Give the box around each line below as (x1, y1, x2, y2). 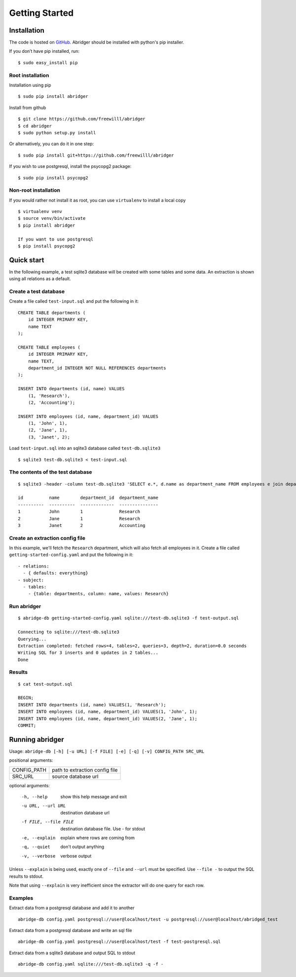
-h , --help (21, 794, 48, 800)
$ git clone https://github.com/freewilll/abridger (18, 116, 146, 122)
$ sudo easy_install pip (18, 60, 78, 65)
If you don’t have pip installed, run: (9, 48, 80, 54)
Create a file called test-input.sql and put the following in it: (9, 298, 139, 304)
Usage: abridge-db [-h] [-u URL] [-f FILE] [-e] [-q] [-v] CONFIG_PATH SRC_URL (9, 748, 205, 754)
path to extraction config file (52, 766, 118, 773)
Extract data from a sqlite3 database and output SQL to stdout (9, 950, 136, 956)
